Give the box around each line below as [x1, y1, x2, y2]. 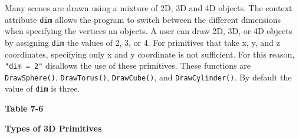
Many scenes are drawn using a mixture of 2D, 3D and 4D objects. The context [5, 2, 293, 14]
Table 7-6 [5, 102, 44, 115]
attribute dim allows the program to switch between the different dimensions [5, 13, 281, 25]
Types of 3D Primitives [5, 122, 102, 134]
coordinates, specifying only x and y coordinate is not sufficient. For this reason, [5, 48, 295, 60]
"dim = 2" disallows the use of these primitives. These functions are [5, 59, 251, 72]
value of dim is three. [5, 82, 80, 95]
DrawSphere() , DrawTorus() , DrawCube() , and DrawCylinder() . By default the [5, 70, 292, 83]
